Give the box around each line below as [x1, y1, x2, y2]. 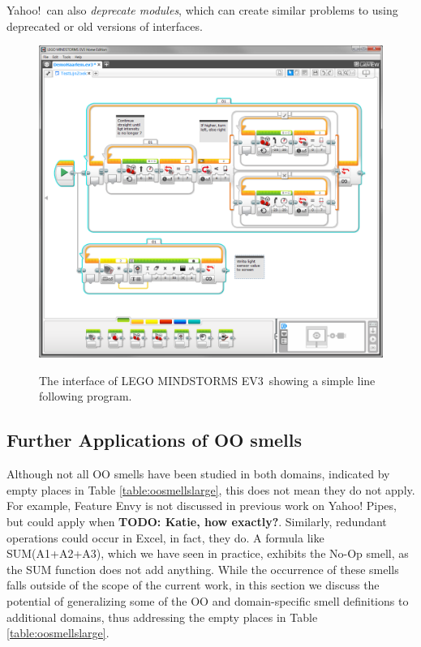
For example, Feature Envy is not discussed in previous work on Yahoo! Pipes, [6, 497, 397, 514]
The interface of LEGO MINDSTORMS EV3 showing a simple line [39, 371, 376, 388]
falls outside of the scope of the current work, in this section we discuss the [6, 576, 380, 593]
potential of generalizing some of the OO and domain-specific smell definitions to [6, 593, 409, 609]
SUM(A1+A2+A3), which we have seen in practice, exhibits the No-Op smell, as [6, 545, 409, 562]
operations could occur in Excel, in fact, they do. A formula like [6, 529, 324, 546]
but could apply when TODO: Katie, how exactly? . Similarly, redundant [6, 513, 387, 530]
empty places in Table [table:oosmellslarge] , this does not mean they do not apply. [6, 481, 415, 498]
